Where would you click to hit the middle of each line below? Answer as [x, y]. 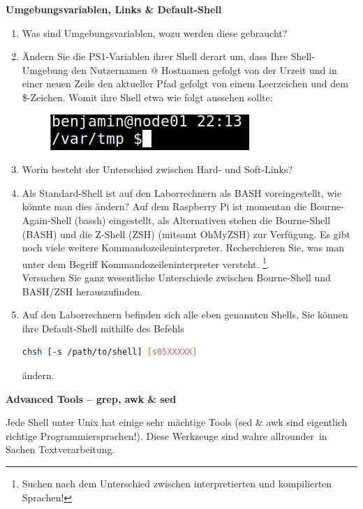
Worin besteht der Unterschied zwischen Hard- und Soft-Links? [157, 169]
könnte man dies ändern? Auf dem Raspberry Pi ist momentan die [164, 206]
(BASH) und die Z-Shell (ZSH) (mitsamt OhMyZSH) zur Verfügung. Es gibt [186, 234]
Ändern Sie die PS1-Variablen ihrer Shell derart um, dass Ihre [155, 56]
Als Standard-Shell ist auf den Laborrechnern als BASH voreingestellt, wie [181, 192]
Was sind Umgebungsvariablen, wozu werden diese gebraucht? [155, 32]
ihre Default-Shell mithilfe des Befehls [103, 328]
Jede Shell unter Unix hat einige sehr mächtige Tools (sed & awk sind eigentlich [177, 422]
